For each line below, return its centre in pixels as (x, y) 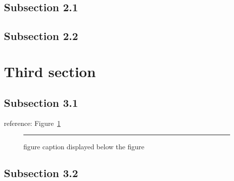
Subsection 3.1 (41, 102)
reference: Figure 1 (32, 123)
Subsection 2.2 (41, 35)
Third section (50, 71)
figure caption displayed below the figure (84, 147)
